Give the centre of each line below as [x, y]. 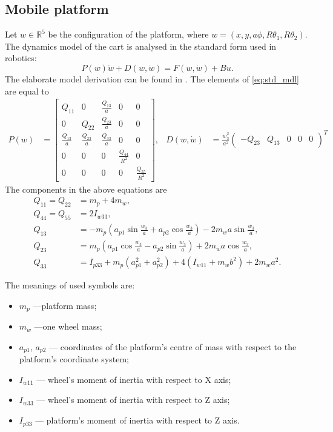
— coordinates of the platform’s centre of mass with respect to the [173, 346]
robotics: [21, 58]
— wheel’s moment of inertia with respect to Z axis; [133, 400]
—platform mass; [65, 305]
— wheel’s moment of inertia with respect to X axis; [134, 379]
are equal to [27, 91]
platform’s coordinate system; [74, 359]
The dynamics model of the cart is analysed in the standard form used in [141, 46]
